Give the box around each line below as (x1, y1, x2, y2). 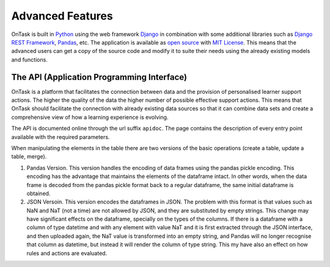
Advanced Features (11, 9, 113, 23)
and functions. (11, 55, 48, 63)
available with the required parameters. (11, 133, 110, 140)
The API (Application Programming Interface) (11, 72, 188, 82)
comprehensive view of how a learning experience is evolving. (11, 113, 169, 121)
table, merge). (11, 153, 47, 160)
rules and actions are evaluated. (26, 249, 108, 257)
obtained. (26, 190, 51, 197)
